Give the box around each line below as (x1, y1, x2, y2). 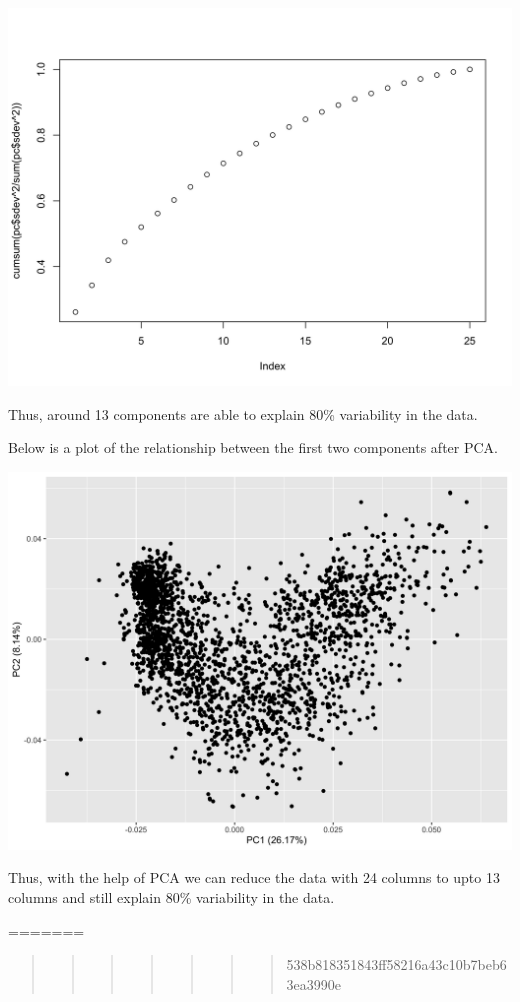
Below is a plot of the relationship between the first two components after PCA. (8, 437, 498, 458)
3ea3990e (286, 973, 342, 994)
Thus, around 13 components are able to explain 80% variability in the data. (8, 403, 478, 424)
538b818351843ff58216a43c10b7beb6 (286, 954, 507, 975)
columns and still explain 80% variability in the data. (8, 886, 335, 907)
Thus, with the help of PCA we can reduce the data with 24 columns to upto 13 (8, 867, 500, 888)
